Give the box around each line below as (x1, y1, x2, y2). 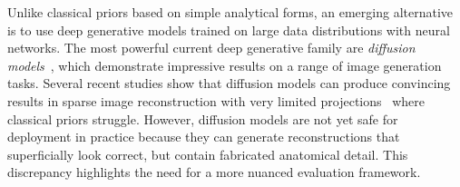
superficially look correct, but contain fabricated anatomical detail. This (7, 144, 408, 163)
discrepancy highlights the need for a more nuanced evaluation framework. (7, 162, 421, 182)
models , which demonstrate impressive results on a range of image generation (7, 55, 442, 74)
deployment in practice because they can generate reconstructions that (7, 127, 400, 146)
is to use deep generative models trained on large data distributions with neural (7, 20, 450, 39)
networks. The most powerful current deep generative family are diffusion (7, 38, 416, 57)
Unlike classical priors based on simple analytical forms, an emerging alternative (7, 3, 454, 21)
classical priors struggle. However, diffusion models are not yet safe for (7, 109, 398, 128)
